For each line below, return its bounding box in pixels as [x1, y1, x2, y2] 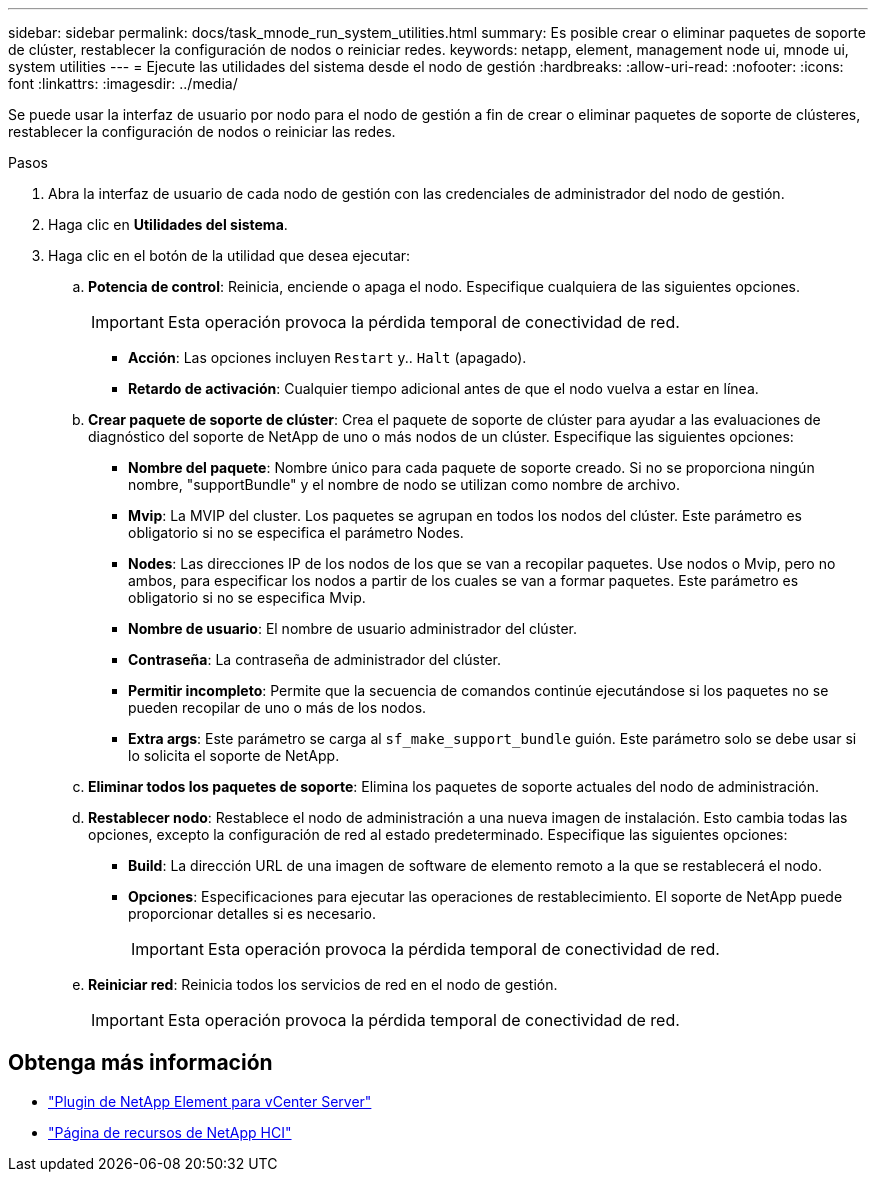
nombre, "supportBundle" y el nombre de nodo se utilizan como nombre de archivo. [128, 476, 680, 493]
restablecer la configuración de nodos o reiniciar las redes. [8, 123, 396, 140]
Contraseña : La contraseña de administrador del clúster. [128, 651, 501, 668]
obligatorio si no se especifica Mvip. [128, 589, 366, 606]
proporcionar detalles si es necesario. [128, 905, 376, 922]
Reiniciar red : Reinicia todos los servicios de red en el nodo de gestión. [88, 976, 558, 993]
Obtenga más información [8, 1050, 273, 1076]
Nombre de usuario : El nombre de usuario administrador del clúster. [128, 620, 578, 637]
